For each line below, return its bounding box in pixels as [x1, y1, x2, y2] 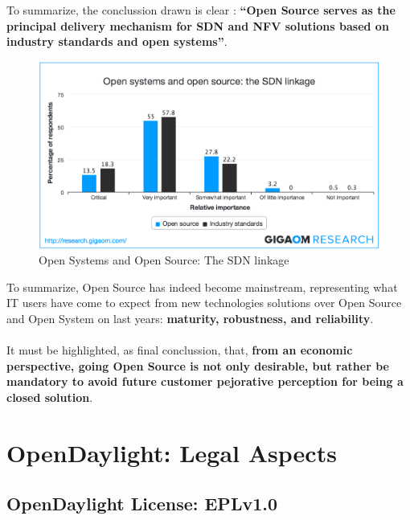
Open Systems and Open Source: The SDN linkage [39, 252, 289, 268]
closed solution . [6, 388, 93, 405]
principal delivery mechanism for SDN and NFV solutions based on [6, 17, 389, 34]
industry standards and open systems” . [6, 33, 228, 50]
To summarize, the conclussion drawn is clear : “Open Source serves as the [6, 2, 396, 18]
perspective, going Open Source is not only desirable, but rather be [6, 357, 389, 374]
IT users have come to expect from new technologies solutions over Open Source [6, 294, 402, 311]
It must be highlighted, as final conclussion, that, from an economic [6, 342, 353, 358]
